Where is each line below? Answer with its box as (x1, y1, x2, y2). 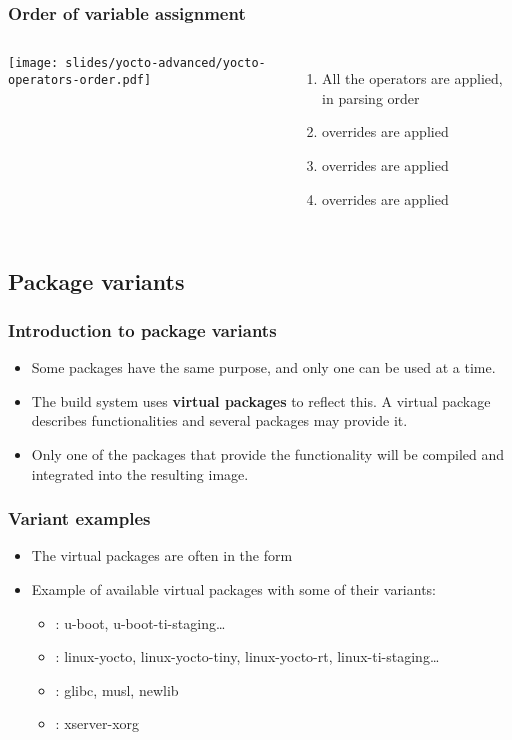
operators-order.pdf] (8, 72, 152, 87)
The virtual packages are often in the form (31, 545, 293, 566)
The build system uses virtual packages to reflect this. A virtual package (31, 390, 491, 411)
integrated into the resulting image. (31, 463, 249, 484)
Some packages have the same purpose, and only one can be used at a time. (31, 357, 496, 378)
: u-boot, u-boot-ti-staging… (55, 612, 226, 633)
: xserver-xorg (55, 713, 140, 734)
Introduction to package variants (8, 317, 277, 342)
